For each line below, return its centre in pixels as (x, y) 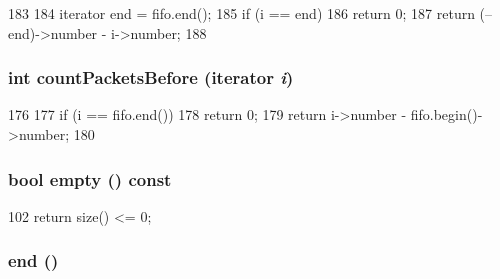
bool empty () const (90, 178)
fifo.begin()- (446, 114)
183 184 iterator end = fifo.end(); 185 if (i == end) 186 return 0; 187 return (241, 13)
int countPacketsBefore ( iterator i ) (151, 77)
